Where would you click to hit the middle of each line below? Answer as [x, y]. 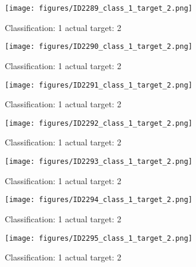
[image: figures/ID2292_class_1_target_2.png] [99, 123]
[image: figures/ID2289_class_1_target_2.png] [99, 8]
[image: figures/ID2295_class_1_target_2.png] [99, 238]
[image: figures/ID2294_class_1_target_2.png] [99, 200]
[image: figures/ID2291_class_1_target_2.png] [99, 85]
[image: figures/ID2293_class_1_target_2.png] [99, 162]
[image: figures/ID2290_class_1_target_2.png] [99, 47]
